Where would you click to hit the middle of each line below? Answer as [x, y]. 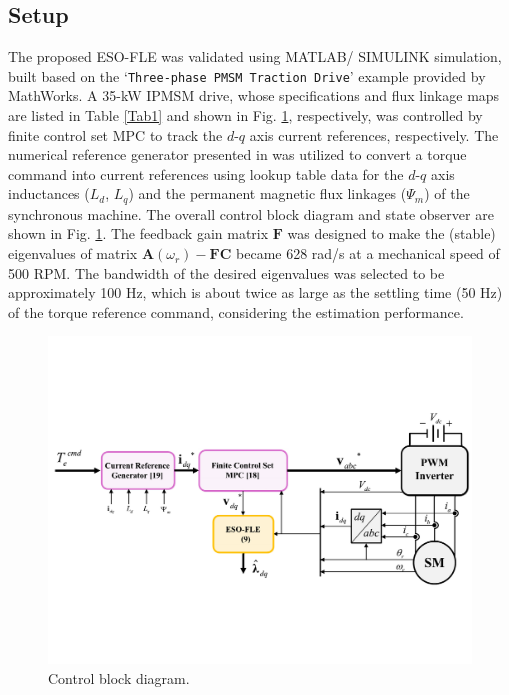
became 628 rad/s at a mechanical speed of [368, 253]
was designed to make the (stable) [391, 233]
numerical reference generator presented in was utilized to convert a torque [237, 154]
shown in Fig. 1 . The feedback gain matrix [138, 233]
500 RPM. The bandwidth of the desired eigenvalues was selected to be [226, 272]
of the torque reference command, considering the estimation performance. [236, 311]
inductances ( [49, 193]
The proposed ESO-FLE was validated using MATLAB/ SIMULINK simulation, [255, 56]
